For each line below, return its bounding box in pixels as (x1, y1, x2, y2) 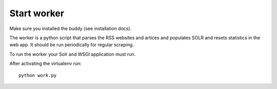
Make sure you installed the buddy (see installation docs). (9, 25, 132, 32)
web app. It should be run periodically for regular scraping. (9, 42, 134, 48)
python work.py (18, 72, 57, 78)
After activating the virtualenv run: (9, 61, 82, 67)
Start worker (9, 8, 64, 19)
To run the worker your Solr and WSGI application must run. (9, 51, 136, 57)
